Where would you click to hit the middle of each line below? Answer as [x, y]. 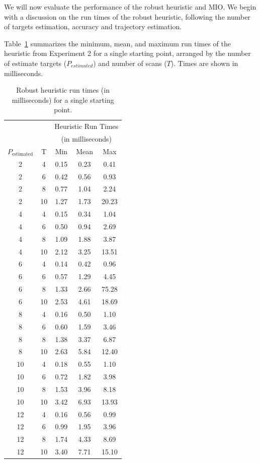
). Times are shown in [204, 63]
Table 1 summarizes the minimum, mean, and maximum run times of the [118, 43]
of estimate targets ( [35, 63]
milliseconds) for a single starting [63, 100]
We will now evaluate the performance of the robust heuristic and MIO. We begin [130, 7]
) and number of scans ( [130, 63]
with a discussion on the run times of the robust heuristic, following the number [127, 16]
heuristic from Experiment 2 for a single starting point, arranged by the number [127, 53]
